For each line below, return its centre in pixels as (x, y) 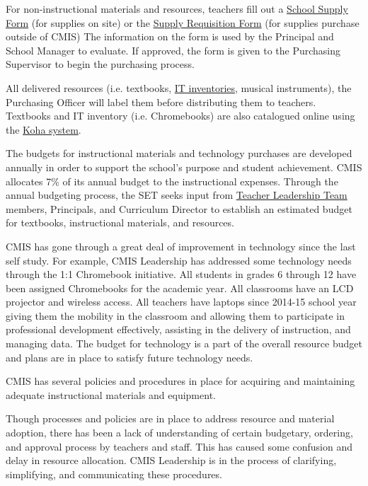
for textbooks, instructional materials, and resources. (120, 222)
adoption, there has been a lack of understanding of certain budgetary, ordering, (179, 433)
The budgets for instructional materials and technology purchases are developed (179, 153)
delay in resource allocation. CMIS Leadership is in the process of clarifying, (171, 460)
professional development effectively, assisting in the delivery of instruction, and (178, 329)
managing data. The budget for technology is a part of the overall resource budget (184, 343)
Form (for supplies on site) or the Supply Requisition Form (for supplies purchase (183, 22)
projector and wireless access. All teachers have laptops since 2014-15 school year (181, 302)
